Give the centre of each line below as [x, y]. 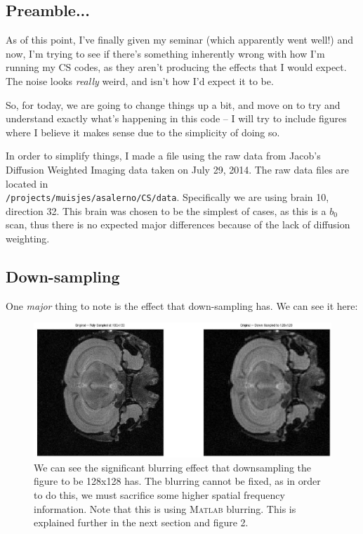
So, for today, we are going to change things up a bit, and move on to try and [173, 104]
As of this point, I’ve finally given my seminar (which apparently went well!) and [179, 40]
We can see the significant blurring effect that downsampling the [173, 467]
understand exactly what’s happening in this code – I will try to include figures [176, 118]
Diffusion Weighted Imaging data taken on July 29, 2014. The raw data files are [178, 169]
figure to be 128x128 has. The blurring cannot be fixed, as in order [177, 481]
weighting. [28, 238]
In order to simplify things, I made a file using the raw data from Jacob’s [163, 156]
